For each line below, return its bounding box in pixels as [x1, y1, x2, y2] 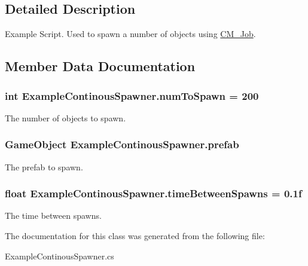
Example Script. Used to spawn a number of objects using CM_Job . [5, 27, 256, 40]
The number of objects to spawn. [5, 111, 126, 124]
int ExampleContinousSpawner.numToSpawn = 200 [5, 88, 259, 103]
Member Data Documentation [5, 57, 196, 75]
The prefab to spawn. [5, 160, 83, 173]
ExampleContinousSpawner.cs [5, 249, 114, 262]
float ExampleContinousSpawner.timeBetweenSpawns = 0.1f [5, 186, 302, 201]
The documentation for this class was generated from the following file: [5, 230, 265, 242]
